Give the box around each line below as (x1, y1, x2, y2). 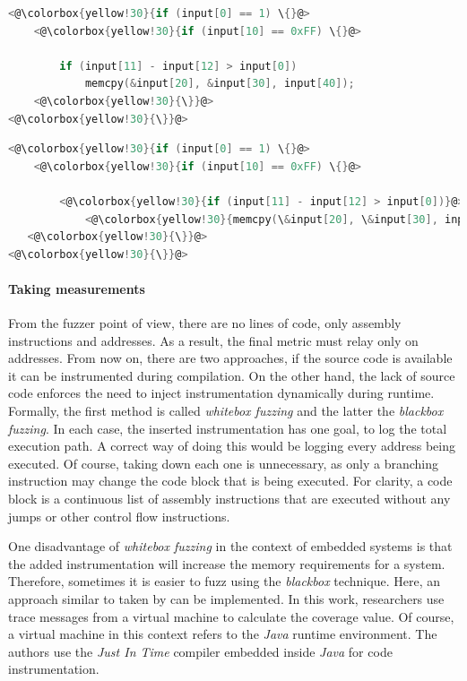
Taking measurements (8, 279, 145, 297)
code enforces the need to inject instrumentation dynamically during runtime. (8, 384, 435, 402)
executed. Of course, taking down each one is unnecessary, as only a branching (8, 453, 438, 472)
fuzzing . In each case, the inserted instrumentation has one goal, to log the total (8, 418, 447, 437)
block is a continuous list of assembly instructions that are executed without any (8, 489, 451, 508)
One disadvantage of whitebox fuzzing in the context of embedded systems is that (8, 537, 453, 556)
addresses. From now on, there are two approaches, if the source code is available (8, 349, 453, 367)
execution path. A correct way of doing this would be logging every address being (8, 436, 455, 455)
